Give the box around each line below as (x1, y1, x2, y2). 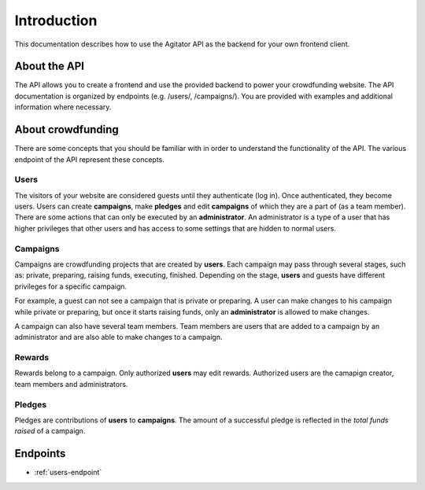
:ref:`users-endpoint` (34, 468, 102, 477)
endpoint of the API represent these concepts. (14, 154, 165, 164)
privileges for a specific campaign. (14, 282, 128, 291)
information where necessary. (14, 102, 112, 112)
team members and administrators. (14, 379, 128, 389)
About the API (14, 60, 85, 73)
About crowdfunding (14, 123, 120, 137)
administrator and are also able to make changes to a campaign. (14, 333, 223, 342)
